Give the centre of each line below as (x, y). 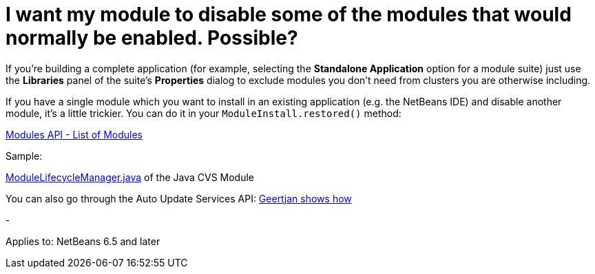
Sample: (24, 156)
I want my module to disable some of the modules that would (289, 14)
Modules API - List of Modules (74, 134)
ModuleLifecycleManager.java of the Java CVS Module (130, 177)
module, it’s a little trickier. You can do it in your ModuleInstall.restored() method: (203, 113)
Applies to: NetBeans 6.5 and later (83, 241)
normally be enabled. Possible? (152, 38)
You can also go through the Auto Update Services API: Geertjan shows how (179, 198)
